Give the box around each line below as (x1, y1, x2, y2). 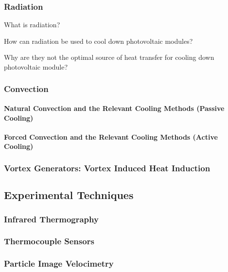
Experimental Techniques (4, 187, 134, 202)
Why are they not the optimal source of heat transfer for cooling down (4, 52, 214, 62)
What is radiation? (4, 19, 60, 30)
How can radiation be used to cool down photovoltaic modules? (4, 36, 193, 46)
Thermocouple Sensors (4, 235, 94, 247)
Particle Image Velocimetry (4, 257, 114, 270)
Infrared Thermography (4, 213, 99, 225)
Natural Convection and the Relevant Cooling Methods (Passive (4, 103, 225, 113)
